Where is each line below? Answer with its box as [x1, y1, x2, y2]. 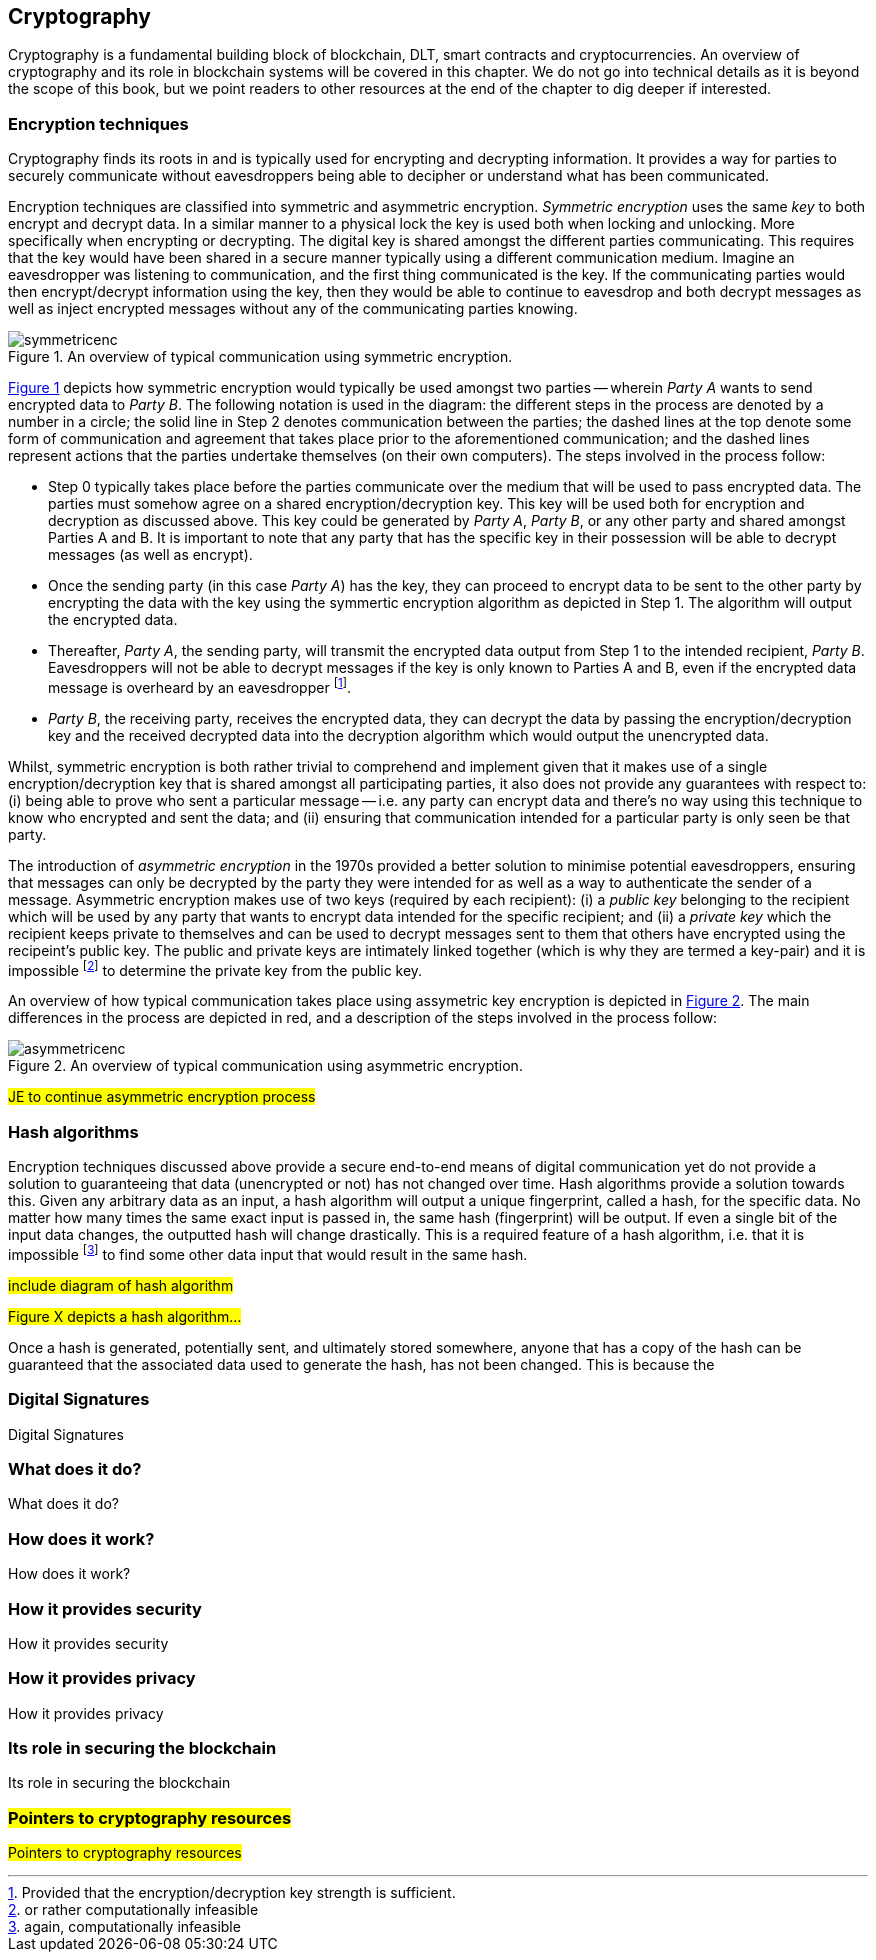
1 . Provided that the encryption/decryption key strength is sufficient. [8, 1884, 456, 1902]
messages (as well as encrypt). [48, 546, 253, 564]
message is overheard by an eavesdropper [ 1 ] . [48, 676, 351, 696]
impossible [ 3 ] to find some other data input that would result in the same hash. [8, 1243, 528, 1263]
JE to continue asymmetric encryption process [8, 1088, 316, 1106]
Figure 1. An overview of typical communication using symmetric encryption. [8, 348, 513, 366]
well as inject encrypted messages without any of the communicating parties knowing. [8, 300, 578, 318]
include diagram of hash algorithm [8, 1276, 234, 1294]
